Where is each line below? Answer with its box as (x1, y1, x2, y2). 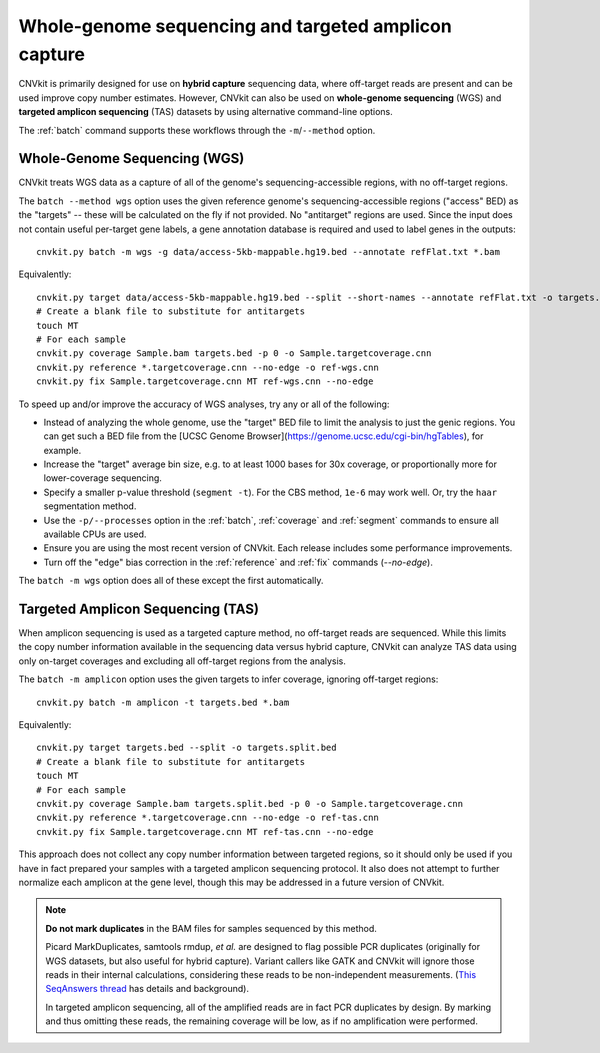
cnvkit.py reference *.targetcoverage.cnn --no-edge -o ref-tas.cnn (36, 812, 379, 824)
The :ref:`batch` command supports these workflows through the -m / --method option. (18, 124, 376, 136)
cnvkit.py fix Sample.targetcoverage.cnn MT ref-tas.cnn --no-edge (36, 826, 374, 837)
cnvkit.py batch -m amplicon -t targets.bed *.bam (36, 696, 290, 708)
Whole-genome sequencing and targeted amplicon (18, 15, 452, 37)
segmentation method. (43, 500, 137, 512)
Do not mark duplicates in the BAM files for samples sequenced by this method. (45, 922, 377, 934)
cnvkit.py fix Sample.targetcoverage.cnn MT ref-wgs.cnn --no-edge (36, 376, 374, 387)
